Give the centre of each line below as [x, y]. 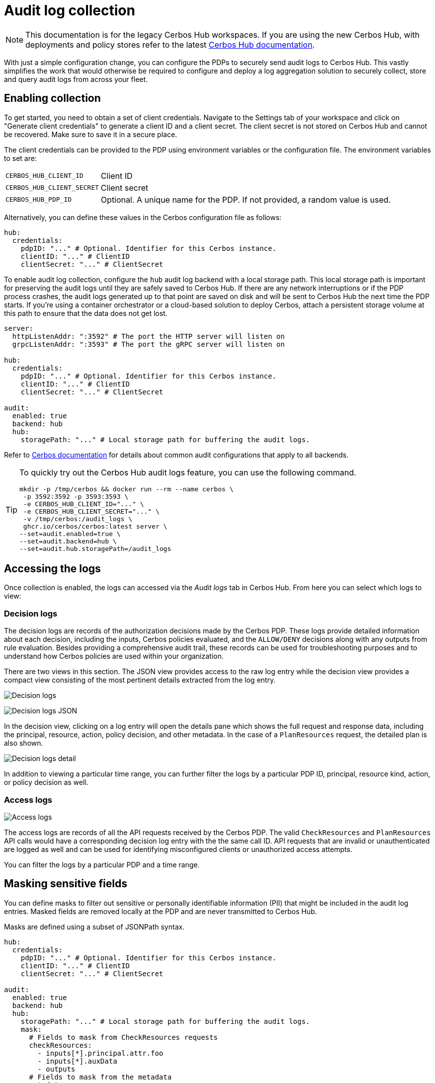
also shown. [24, 743]
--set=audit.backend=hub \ [68, 541]
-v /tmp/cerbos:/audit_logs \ [78, 519]
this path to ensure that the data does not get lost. [86, 313]
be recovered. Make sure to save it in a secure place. [91, 134]
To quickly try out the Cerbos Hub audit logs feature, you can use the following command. [188, 472]
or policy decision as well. [46, 782]
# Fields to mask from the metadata [100, 1077]
